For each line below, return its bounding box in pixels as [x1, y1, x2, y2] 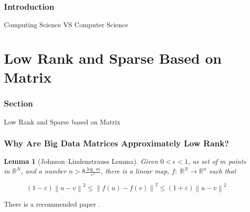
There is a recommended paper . [4, 198, 101, 209]
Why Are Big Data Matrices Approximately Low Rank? [4, 137, 229, 149]
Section [4, 97, 33, 109]
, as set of [188, 156, 218, 166]
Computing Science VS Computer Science [4, 19, 128, 30]
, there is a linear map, [100, 166, 169, 176]
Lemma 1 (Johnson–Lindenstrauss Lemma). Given [4, 156, 158, 166]
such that [209, 166, 236, 176]
